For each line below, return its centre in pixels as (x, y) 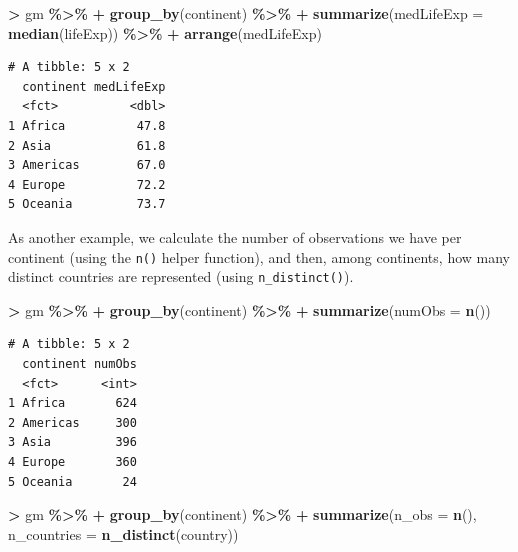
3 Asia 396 (72, 442)
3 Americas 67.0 (87, 165)
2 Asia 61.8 (87, 145)
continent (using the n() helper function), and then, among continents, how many (259, 256)
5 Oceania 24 (72, 481)
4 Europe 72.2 (87, 184)
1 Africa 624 (72, 403)
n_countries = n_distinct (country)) (123, 533)
